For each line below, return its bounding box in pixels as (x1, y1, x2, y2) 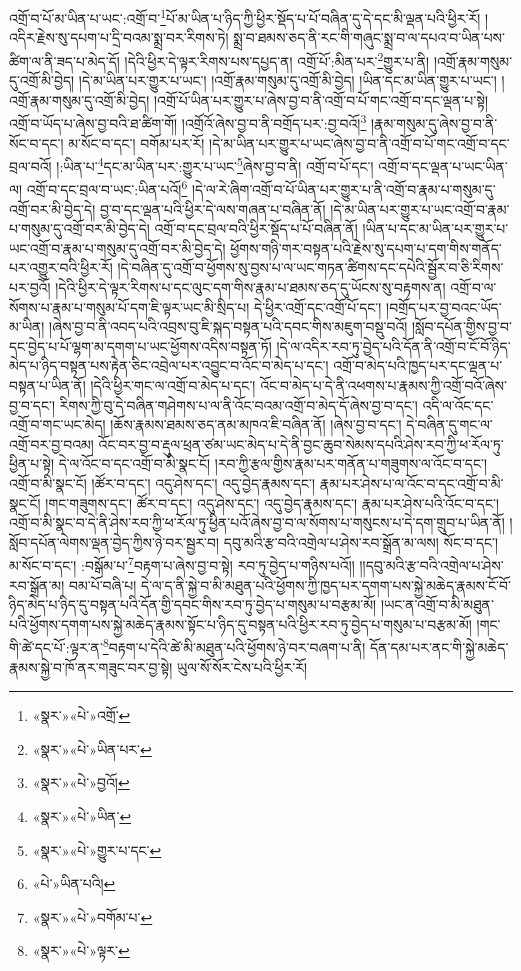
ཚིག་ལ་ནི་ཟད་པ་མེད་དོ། (9, 50, 120, 71)
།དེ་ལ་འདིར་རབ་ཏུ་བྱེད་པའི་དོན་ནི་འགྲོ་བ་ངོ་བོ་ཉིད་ (276, 335, 511, 356)
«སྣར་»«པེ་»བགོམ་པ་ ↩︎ (32, 906, 153, 927)
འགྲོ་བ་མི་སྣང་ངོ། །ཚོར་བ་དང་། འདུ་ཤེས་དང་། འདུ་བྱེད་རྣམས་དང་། (9, 472, 316, 493)
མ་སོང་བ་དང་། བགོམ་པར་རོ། (68, 132, 205, 153)
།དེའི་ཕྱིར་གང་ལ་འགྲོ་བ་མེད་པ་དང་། (90, 374, 256, 395)
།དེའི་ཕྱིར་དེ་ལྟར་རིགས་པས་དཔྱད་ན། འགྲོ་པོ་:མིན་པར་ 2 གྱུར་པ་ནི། (124, 47, 430, 71)
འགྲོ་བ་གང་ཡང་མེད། (9, 414, 106, 435)
